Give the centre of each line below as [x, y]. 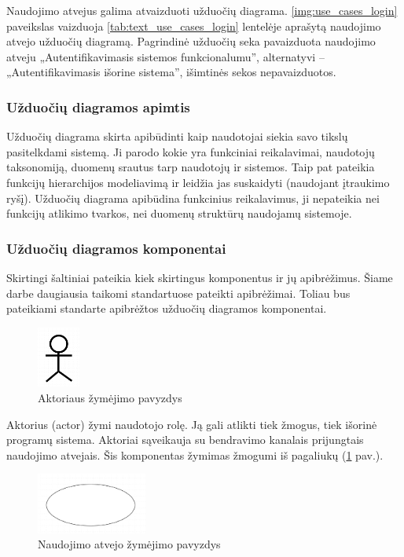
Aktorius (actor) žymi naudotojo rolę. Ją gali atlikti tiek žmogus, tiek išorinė [192, 424]
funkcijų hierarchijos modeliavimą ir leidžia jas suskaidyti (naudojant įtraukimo [198, 182]
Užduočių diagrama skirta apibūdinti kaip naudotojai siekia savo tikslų [177, 136]
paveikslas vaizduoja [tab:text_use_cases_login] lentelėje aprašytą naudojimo [194, 26]
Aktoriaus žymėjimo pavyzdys [110, 397]
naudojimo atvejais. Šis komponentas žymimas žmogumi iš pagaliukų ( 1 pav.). [195, 454]
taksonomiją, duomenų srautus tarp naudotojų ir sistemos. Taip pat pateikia [191, 167]
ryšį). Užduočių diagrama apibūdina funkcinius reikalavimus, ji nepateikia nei [193, 198]
